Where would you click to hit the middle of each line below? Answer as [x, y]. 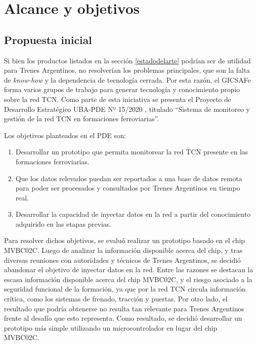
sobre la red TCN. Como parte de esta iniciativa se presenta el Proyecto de [118, 99]
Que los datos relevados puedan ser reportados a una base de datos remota [129, 178]
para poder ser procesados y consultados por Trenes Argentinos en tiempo [128, 188]
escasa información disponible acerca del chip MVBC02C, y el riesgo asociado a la [128, 279]
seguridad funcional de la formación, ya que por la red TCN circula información [125, 289]
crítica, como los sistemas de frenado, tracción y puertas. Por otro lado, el [116, 299]
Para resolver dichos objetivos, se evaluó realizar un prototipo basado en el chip [125, 240]
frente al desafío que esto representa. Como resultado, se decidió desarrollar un [123, 318]
